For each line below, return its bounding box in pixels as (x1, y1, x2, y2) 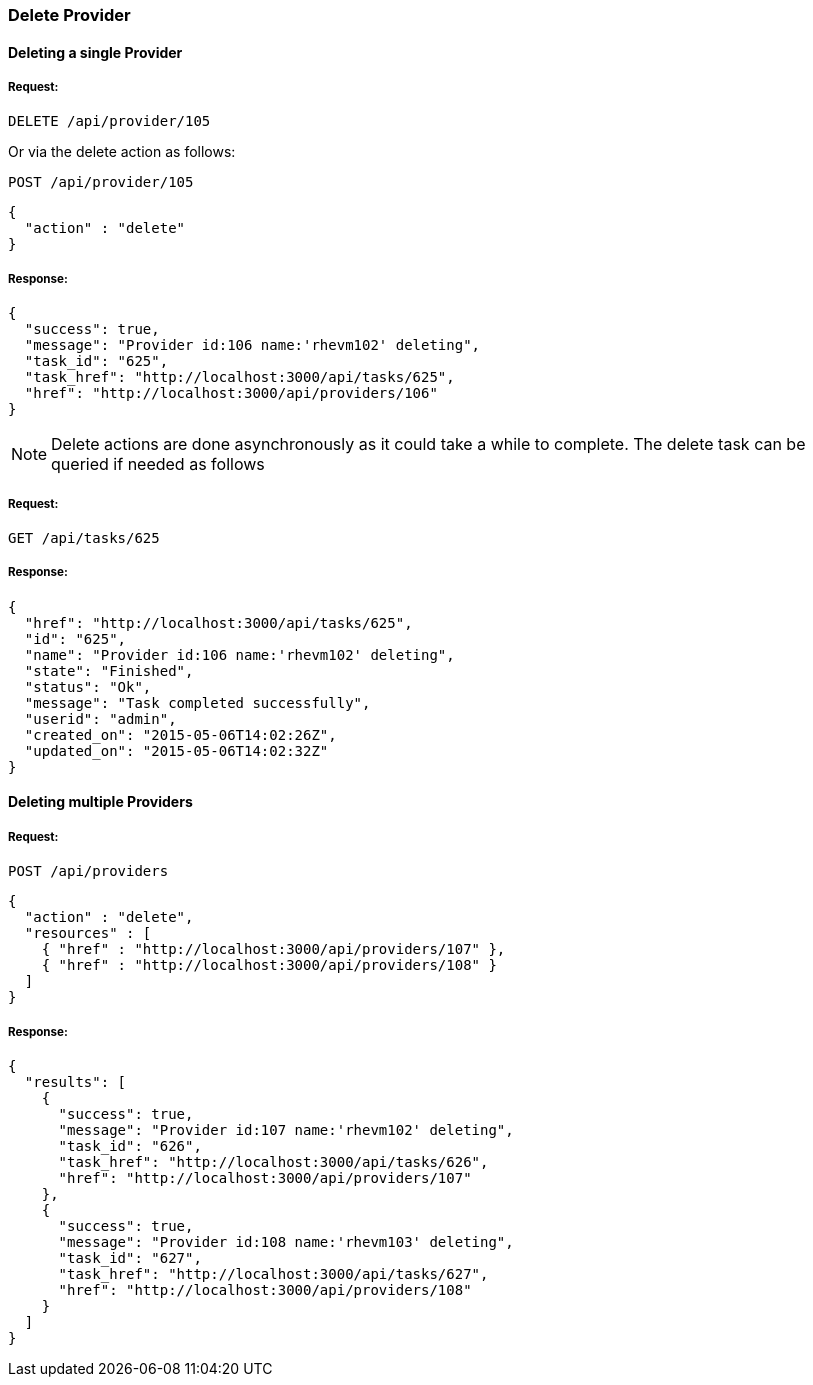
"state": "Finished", (24, 662, 194, 679)
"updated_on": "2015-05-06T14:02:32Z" (24, 742, 329, 759)
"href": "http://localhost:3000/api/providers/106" (24, 385, 438, 402)
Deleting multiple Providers (8, 793, 193, 811)
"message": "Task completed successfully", (24, 694, 371, 711)
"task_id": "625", (24, 353, 169, 370)
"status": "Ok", (24, 678, 152, 695)
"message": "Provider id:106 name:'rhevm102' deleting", (24, 337, 481, 354)
